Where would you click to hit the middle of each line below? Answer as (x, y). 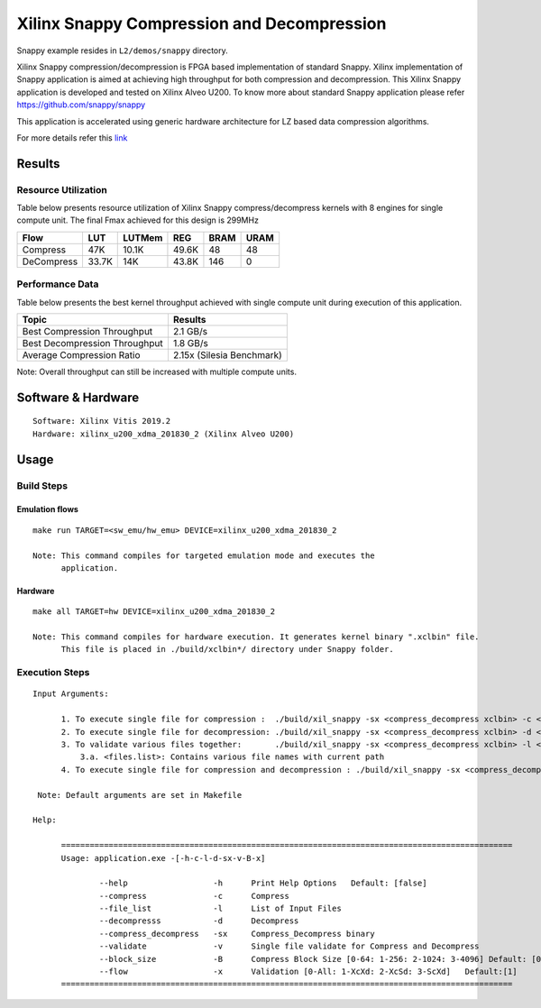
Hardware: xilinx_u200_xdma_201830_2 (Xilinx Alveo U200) (164, 434)
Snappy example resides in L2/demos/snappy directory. (123, 50)
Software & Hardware (78, 397)
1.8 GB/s (191, 343)
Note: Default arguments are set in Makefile (140, 795)
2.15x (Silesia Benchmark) (228, 354)
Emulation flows (47, 509)
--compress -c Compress (195, 896)
